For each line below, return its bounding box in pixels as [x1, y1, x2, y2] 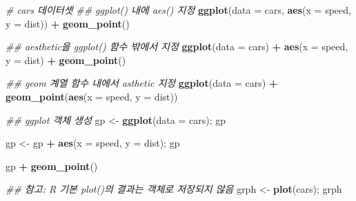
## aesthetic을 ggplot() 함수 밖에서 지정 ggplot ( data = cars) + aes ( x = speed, [6, 39, 348, 54]
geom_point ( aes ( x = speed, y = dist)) [6, 89, 178, 103]
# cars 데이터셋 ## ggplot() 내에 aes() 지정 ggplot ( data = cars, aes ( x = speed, [6, 3, 351, 17]
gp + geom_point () [6, 158, 98, 173]
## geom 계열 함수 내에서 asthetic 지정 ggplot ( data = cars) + [6, 76, 278, 90]
